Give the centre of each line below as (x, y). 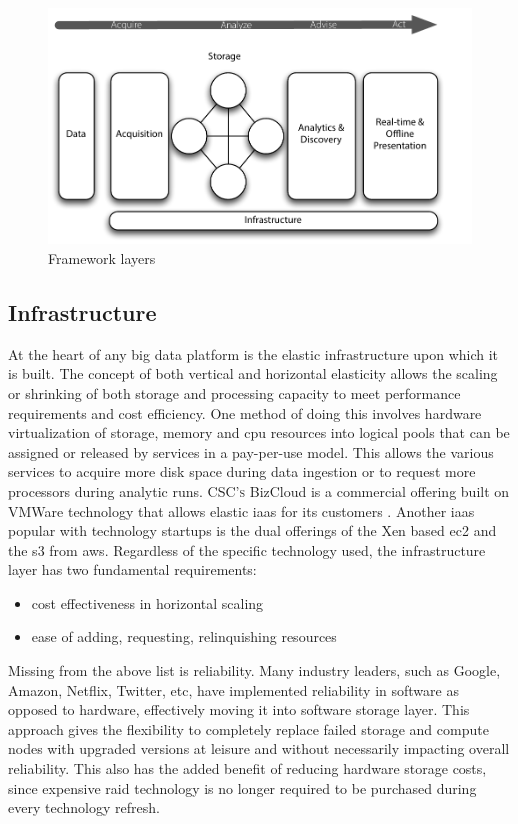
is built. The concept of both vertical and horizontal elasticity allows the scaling (253, 373)
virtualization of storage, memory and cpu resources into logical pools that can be (259, 432)
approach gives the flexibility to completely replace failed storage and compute (248, 728)
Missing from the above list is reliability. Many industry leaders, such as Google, (254, 670)
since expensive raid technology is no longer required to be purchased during (242, 787)
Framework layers (102, 257)
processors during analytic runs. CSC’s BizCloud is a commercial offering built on (259, 490)
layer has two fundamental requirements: (132, 569)
